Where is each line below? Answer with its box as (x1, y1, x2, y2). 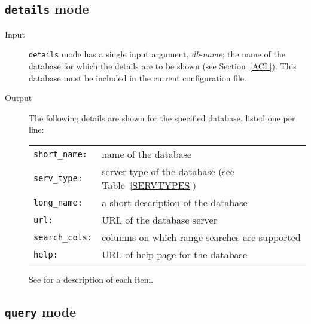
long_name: (33, 197, 83, 207)
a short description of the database (102, 195, 248, 209)
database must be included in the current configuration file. (29, 71, 246, 84)
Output (5, 91, 32, 104)
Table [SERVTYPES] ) (102, 178, 197, 192)
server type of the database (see (102, 164, 234, 178)
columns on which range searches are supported (102, 230, 301, 244)
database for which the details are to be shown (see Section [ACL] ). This (29, 60, 297, 72)
